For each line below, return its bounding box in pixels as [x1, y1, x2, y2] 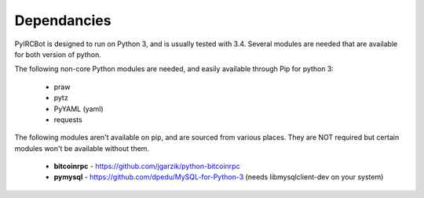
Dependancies [14, 12, 111, 29]
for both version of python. [14, 49, 101, 59]
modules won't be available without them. [14, 143, 149, 153]
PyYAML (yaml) [53, 104, 104, 113]
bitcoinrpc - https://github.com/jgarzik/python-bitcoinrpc [53, 161, 240, 171]
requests [53, 114, 82, 124]
